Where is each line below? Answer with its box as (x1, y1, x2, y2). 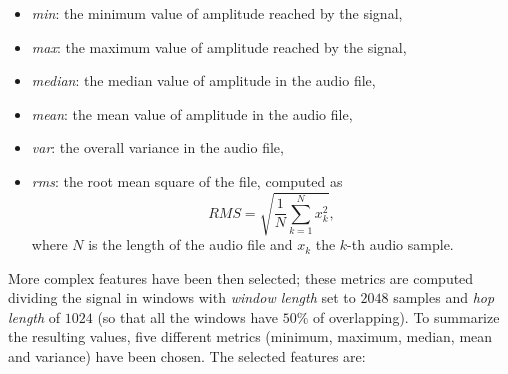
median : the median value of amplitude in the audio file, (31, 70, 376, 91)
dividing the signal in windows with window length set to (8, 287, 356, 308)
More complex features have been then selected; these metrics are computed (8, 267, 474, 288)
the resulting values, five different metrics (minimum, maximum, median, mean (8, 326, 493, 347)
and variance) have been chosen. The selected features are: (8, 346, 366, 367)
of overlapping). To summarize (313, 306, 500, 327)
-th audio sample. (347, 234, 454, 255)
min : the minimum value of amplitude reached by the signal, (31, 3, 403, 23)
